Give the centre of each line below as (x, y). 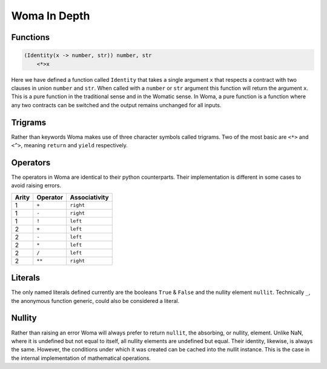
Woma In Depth (51, 16)
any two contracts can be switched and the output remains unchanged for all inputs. (116, 105)
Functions (31, 37)
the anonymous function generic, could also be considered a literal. (95, 301)
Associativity (89, 197)
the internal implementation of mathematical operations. (81, 358)
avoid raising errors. (36, 185)
